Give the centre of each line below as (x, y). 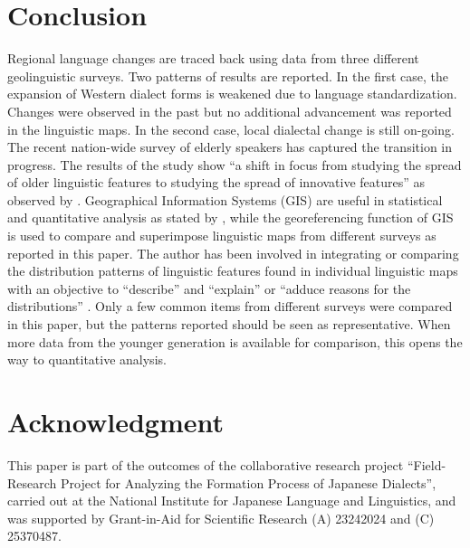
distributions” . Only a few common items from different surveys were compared (230, 306)
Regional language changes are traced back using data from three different (213, 58)
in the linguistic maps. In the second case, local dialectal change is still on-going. (231, 129)
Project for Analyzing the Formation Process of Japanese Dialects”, (249, 482)
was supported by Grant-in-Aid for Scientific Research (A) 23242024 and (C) (221, 518)
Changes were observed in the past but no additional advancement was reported (230, 111)
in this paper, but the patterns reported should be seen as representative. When (229, 324)
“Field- (427, 464)
